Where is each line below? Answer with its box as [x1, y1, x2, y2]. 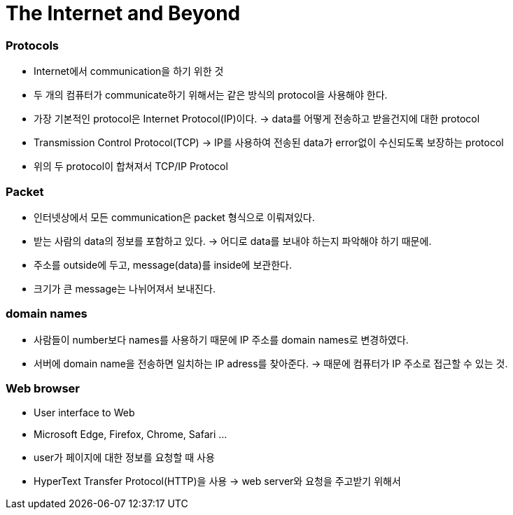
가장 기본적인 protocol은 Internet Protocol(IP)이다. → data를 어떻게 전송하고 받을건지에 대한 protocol [34, 113, 480, 125]
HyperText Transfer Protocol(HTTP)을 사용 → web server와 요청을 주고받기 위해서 [34, 475, 401, 488]
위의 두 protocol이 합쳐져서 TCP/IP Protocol [34, 160, 228, 173]
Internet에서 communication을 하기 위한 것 [34, 65, 224, 78]
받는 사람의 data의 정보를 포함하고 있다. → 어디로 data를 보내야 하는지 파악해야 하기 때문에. [34, 234, 432, 247]
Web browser [6, 381, 80, 395]
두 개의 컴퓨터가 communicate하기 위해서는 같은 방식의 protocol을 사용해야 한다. [34, 89, 388, 101]
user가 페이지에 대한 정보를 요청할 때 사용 [34, 451, 215, 464]
